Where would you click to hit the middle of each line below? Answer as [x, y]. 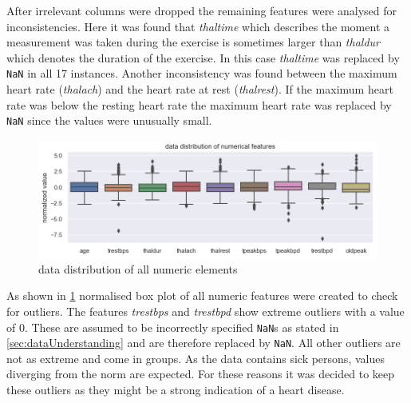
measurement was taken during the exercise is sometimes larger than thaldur [193, 42]
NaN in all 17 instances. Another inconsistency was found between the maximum [202, 73]
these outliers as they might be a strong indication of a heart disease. [176, 389]
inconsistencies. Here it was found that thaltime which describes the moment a [198, 26]
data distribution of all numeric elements [138, 268]
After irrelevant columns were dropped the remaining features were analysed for [202, 10]
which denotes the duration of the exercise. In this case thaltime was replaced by [203, 57]
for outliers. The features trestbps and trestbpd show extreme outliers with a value [205, 311]
